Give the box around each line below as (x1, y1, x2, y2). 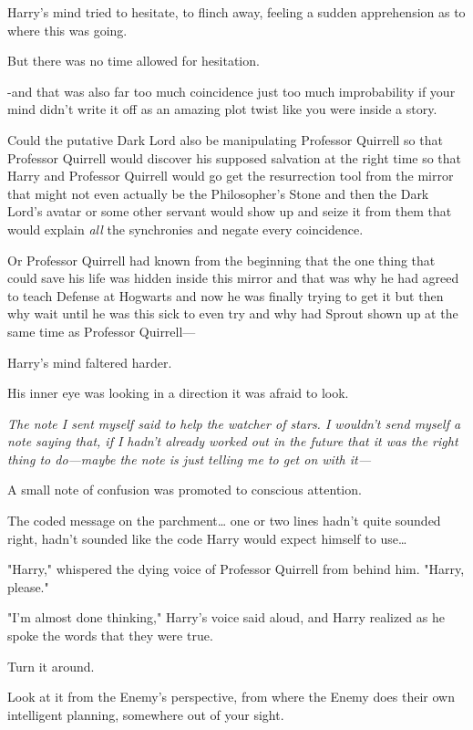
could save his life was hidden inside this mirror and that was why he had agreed (7, 268, 459, 287)
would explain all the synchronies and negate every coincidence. (7, 219, 364, 238)
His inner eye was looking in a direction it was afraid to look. (7, 383, 349, 402)
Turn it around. (7, 656, 95, 675)
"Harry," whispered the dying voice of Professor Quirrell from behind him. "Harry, (7, 559, 465, 579)
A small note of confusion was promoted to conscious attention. (7, 480, 362, 499)
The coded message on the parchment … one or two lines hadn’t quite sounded (7, 511, 441, 530)
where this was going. (7, 20, 128, 39)
